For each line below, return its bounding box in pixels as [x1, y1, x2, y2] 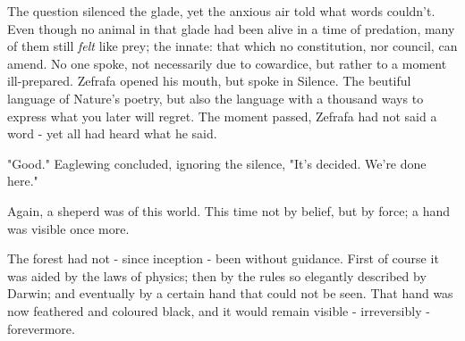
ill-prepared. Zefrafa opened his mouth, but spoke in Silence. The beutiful [7, 71, 411, 90]
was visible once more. [7, 219, 130, 237]
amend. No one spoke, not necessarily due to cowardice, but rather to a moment [7, 54, 447, 72]
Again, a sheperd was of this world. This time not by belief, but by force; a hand [7, 201, 451, 220]
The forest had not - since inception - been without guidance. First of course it [7, 249, 439, 268]
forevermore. [7, 319, 75, 337]
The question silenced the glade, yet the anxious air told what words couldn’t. [7, 2, 435, 20]
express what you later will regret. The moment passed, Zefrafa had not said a [7, 106, 437, 125]
